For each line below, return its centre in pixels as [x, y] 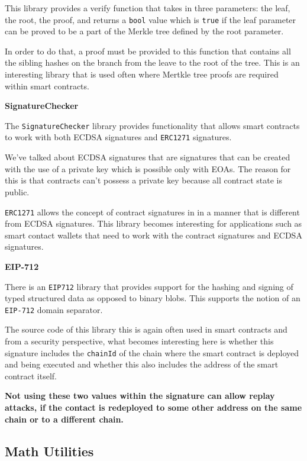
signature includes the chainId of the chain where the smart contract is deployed [152, 352]
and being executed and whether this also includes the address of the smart [142, 364]
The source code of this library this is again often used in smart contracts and [146, 329]
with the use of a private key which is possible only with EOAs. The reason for [148, 168]
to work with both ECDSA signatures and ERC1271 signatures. [118, 137]
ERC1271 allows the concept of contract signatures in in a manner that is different [152, 212]
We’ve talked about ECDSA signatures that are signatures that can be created [148, 157]
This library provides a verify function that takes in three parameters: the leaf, [148, 8]
